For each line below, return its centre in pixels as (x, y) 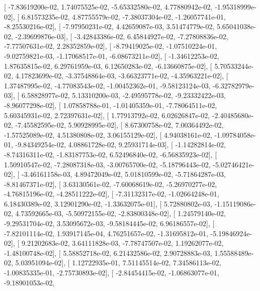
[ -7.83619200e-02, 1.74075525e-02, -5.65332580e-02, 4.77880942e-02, (108, 7)
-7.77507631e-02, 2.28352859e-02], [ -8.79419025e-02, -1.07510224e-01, (111, 46)
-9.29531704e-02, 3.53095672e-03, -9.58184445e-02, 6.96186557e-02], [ (109, 223)
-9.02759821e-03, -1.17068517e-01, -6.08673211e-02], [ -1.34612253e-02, (112, 56)
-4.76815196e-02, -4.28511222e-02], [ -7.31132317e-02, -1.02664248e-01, (112, 194)
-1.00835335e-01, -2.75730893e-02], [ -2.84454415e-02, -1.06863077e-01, (112, 273)
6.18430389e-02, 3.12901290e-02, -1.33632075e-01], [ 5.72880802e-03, (108, 203)
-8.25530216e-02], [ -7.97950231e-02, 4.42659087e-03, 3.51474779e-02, (109, 26)
